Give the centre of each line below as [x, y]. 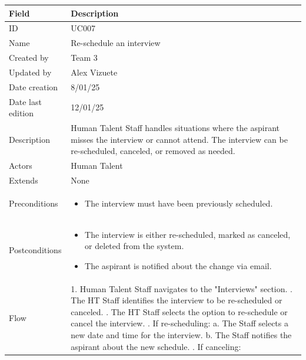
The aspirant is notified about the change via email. [178, 265]
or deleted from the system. [134, 246]
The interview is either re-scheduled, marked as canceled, [188, 234]
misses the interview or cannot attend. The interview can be [179, 139]
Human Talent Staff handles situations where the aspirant [175, 127]
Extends [24, 180]
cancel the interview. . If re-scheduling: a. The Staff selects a [179, 323]
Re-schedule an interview [116, 43]
